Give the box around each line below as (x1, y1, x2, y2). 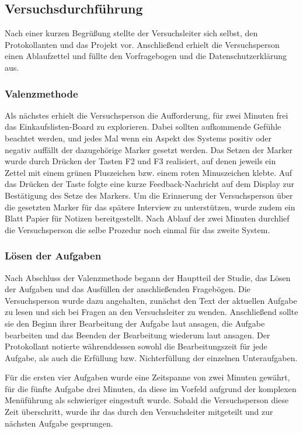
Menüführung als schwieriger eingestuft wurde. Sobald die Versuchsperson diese (5, 394, 289, 406)
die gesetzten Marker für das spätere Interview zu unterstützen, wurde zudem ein (5, 200, 295, 213)
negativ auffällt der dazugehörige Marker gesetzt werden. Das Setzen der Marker (5, 143, 292, 155)
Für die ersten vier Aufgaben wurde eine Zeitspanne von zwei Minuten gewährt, (5, 371, 290, 383)
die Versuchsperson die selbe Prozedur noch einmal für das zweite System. (5, 223, 270, 235)
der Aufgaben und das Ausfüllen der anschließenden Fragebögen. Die (5, 283, 250, 295)
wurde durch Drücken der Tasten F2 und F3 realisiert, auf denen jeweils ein (5, 155, 276, 167)
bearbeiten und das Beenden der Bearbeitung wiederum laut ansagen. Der (5, 328, 270, 341)
